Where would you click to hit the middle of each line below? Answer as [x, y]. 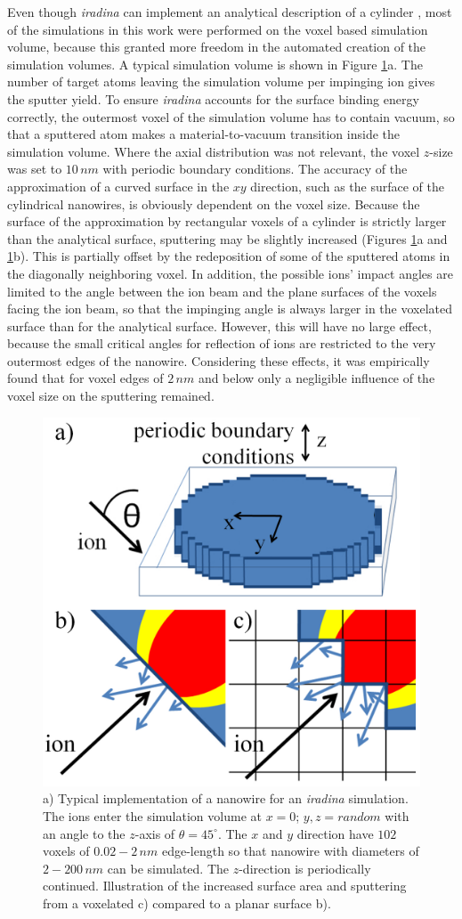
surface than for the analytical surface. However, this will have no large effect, [219, 325]
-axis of [155, 833]
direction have [335, 833]
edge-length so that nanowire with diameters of [290, 851]
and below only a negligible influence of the [316, 378]
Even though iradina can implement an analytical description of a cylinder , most [230, 12]
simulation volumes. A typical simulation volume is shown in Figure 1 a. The [215, 64]
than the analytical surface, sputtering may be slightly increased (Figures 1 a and [227, 238]
